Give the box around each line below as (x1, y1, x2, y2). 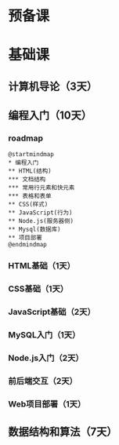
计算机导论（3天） (8, 79, 98, 93)
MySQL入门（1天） (8, 330, 81, 341)
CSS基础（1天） (8, 283, 69, 294)
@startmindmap (8, 151, 55, 159)
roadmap (8, 133, 44, 144)
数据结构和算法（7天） (8, 425, 117, 439)
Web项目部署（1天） (8, 398, 86, 409)
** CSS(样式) (8, 201, 49, 209)
